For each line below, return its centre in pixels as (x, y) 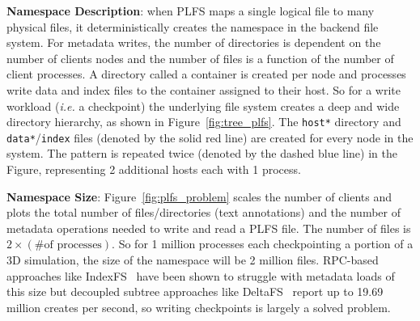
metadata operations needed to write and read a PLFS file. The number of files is (209, 228)
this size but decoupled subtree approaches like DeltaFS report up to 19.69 (195, 291)
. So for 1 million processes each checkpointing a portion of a (263, 244)
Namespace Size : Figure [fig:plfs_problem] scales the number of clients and (199, 196)
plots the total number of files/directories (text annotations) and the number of (204, 212)
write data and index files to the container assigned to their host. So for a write (204, 89)
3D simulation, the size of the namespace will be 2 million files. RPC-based (193, 260)
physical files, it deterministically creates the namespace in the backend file (193, 26)
